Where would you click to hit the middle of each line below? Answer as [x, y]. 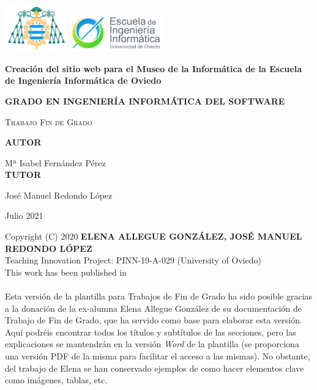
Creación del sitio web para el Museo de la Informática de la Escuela [153, 68]
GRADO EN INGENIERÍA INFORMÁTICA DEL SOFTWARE [145, 101]
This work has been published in [66, 272]
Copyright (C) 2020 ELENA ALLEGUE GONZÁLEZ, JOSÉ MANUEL [154, 236]
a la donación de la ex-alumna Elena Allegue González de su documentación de [153, 308]
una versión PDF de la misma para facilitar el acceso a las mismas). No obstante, [158, 356]
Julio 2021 [24, 215]
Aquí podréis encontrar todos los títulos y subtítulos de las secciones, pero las [151, 332]
